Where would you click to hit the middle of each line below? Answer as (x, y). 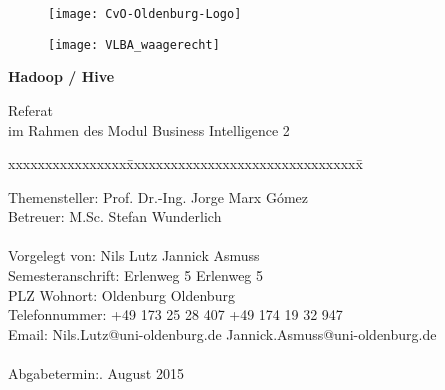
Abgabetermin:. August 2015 (96, 373)
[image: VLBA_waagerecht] (134, 44)
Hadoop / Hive (61, 76)
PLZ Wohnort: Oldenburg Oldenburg (121, 294)
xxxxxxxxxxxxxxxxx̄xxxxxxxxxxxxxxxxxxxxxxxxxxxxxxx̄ (185, 163)
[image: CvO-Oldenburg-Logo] (145, 14)
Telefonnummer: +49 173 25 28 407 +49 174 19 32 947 (175, 314)
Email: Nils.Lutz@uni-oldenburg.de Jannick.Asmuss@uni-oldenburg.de (222, 333)
